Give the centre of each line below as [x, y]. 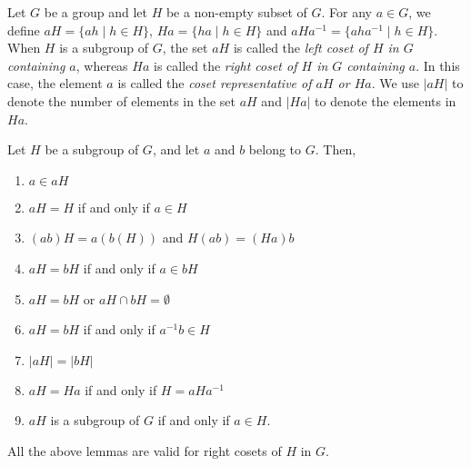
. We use [395, 83]
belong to [275, 149]
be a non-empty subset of [236, 12]
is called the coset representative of [215, 83]
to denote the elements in [386, 100]
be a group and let [95, 12]
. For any [347, 12]
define [24, 30]
